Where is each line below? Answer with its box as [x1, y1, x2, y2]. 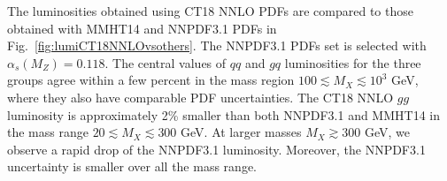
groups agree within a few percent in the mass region [7, 71, 295, 89]
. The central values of [104, 53, 227, 72]
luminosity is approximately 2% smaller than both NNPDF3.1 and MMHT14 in [7, 105, 440, 124]
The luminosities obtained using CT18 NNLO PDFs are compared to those [7, 2, 413, 19]
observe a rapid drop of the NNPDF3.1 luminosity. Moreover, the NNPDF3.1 [7, 140, 426, 158]
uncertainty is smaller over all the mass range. [7, 157, 257, 176]
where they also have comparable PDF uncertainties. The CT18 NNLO [7, 87, 394, 106]
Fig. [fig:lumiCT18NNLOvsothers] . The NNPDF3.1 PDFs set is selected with [7, 36, 427, 55]
